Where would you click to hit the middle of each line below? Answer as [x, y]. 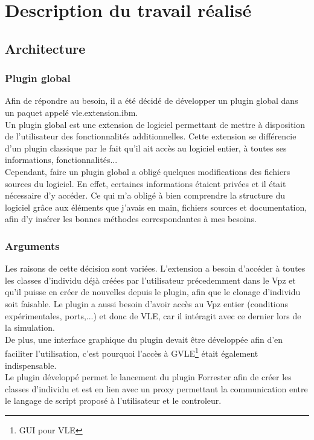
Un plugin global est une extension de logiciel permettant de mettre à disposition [155, 124]
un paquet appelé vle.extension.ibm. [72, 112]
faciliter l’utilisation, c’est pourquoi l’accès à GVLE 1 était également [132, 352]
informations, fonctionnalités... [61, 160]
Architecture [45, 48]
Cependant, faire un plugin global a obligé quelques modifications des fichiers [148, 171]
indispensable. [31, 365]
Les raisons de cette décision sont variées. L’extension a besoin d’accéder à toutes [155, 268]
